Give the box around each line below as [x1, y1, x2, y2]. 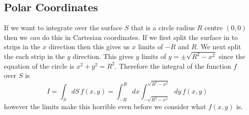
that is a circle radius [131, 22, 195, 33]
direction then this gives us [49, 41, 130, 52]
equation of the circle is [4, 60, 75, 71]
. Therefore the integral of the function [115, 60, 231, 71]
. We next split [196, 41, 241, 52]
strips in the [4, 41, 41, 52]
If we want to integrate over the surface [4, 22, 123, 33]
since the [219, 51, 246, 61]
